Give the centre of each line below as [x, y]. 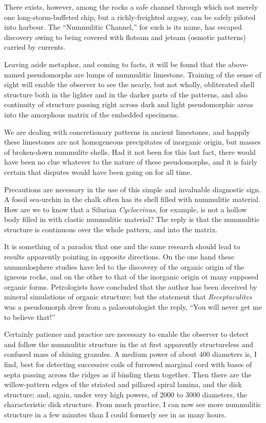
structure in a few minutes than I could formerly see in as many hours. [115, 414]
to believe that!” [30, 317]
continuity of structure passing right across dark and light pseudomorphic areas [129, 104]
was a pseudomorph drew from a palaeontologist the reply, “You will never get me [133, 307]
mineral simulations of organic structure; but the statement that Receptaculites [128, 297]
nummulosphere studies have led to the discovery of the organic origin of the [124, 266]
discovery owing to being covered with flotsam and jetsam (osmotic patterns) [125, 37]
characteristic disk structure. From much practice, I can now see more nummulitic [133, 404]
